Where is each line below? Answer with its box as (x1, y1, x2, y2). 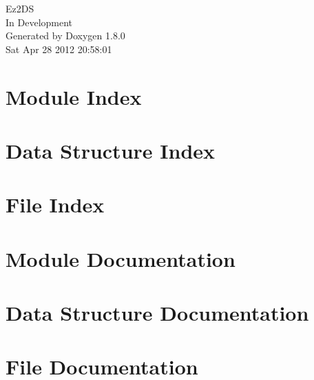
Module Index (6, 82, 142, 110)
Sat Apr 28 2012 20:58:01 (6, 41, 112, 56)
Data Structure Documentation (6, 299, 309, 327)
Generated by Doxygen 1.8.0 (6, 28, 125, 43)
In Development (6, 14, 73, 29)
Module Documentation (6, 244, 235, 272)
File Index (6, 190, 105, 219)
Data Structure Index (6, 136, 216, 164)
